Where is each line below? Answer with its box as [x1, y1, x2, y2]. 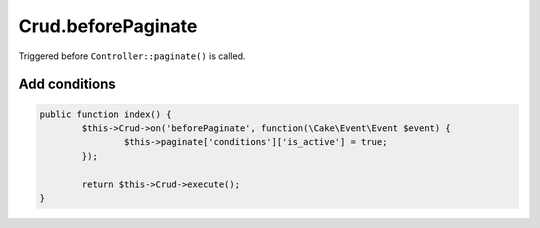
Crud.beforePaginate [18, 15, 198, 37]
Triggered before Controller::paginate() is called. [18, 50, 246, 62]
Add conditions [18, 76, 116, 93]
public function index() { [39, 108, 172, 120]
